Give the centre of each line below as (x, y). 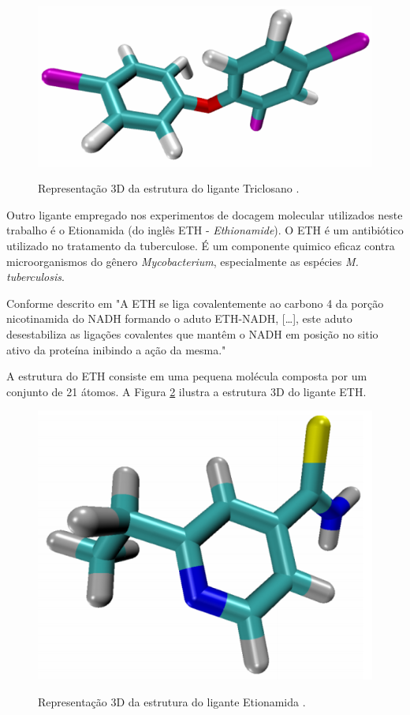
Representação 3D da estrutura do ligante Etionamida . (172, 701)
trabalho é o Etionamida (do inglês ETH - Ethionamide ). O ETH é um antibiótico (205, 230)
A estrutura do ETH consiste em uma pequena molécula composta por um (187, 376)
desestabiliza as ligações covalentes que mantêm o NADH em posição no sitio (192, 333)
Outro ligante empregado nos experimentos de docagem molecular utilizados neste (205, 214)
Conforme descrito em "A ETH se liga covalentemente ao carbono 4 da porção (195, 303)
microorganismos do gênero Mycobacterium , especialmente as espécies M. (183, 261)
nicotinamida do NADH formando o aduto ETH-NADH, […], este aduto (179, 318)
